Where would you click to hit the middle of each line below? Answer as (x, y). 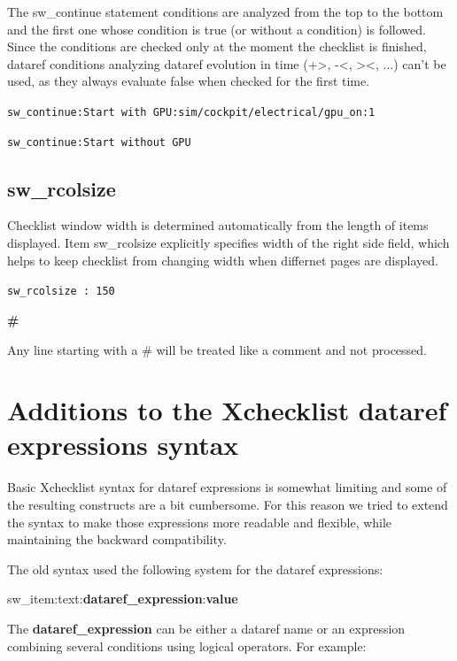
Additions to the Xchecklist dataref (227, 410)
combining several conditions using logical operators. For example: (187, 646)
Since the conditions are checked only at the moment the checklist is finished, (217, 46)
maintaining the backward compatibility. (117, 539)
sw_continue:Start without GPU (99, 142)
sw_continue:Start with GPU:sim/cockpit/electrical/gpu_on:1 (191, 112)
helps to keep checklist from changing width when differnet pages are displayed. (223, 260)
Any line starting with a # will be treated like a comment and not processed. (217, 349)
